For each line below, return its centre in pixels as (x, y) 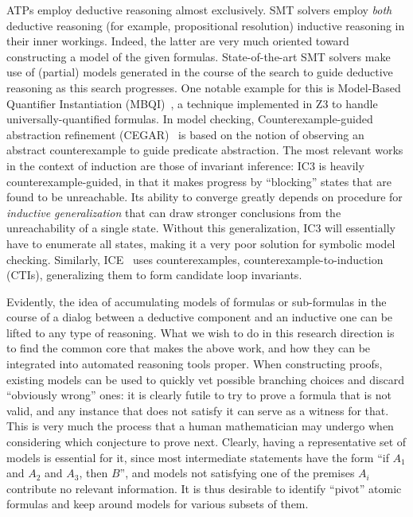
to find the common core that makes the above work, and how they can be (189, 348)
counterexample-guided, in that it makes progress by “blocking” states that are (199, 181)
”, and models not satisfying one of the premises (237, 473)
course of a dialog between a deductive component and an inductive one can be (200, 317)
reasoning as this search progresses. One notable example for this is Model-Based (204, 87)
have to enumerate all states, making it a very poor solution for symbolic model (201, 243)
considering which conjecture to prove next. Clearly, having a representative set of (206, 442)
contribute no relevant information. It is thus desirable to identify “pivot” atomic (204, 488)
